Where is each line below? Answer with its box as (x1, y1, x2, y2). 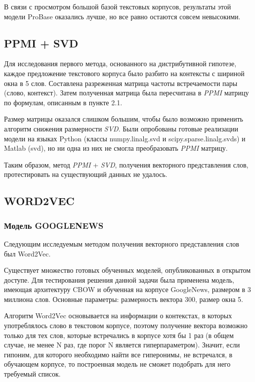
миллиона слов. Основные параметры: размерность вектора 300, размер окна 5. (4, 294, 243, 304)
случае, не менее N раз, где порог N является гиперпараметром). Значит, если (4, 340, 240, 350)
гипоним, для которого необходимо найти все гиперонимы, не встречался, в (4, 349, 233, 359)
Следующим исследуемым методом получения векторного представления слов (4, 238, 239, 249)
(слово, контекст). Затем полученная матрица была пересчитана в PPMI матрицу (4, 87, 249, 98)
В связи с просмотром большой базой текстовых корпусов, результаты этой (4, 1, 231, 11)
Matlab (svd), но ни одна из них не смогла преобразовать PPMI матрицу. (4, 143, 228, 153)
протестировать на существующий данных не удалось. (4, 169, 168, 179)
